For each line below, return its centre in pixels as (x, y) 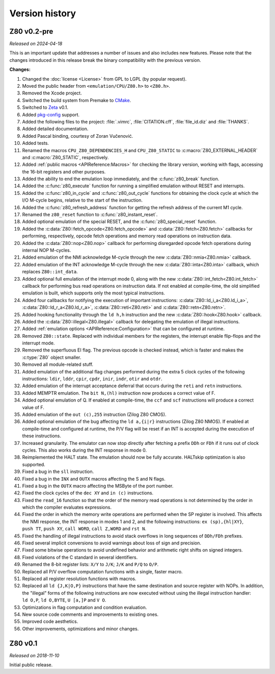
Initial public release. (31, 665)
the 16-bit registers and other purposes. (64, 171)
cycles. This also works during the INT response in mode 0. (85, 450)
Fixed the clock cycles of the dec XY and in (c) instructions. (88, 493)
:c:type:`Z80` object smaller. (52, 357)
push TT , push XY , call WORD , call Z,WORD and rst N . (84, 529)
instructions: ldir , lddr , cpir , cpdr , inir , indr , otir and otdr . (92, 379)
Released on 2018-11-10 (34, 655)
